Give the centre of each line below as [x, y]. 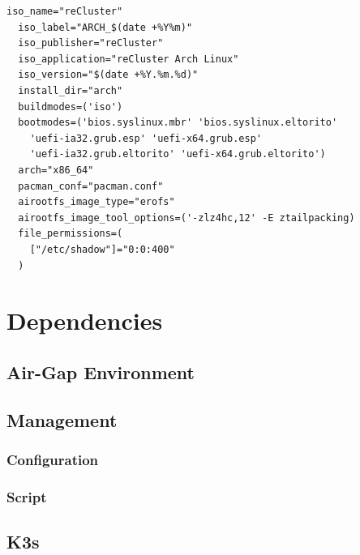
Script [27, 496]
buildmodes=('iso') [71, 107]
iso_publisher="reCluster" [91, 43]
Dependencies [85, 320]
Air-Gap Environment [101, 371]
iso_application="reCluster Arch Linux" [129, 59]
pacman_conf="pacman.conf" [91, 186]
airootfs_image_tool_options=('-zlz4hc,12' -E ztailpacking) [186, 218]
